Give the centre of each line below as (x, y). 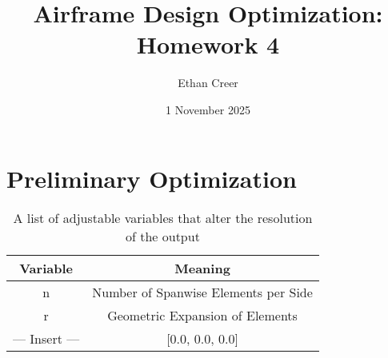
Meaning (202, 268)
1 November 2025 (208, 109)
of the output (162, 237)
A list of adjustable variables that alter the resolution (163, 218)
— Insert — (46, 339)
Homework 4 (208, 44)
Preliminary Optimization (152, 178)
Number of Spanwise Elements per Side (202, 292)
